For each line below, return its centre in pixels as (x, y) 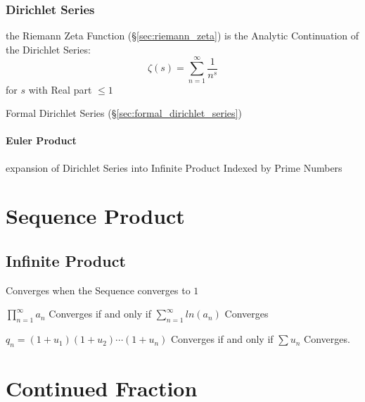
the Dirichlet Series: (48, 49)
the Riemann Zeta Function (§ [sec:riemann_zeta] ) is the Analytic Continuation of (182, 36)
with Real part (60, 89)
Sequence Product (95, 216)
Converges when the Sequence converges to (98, 290)
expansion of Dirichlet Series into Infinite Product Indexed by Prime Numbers (174, 167)
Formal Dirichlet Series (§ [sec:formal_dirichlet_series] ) (124, 113)
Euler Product (41, 140)
